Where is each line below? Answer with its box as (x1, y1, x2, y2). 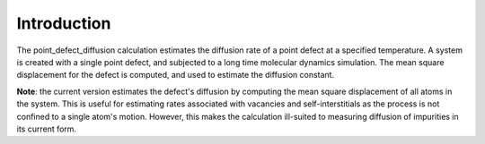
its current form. (16, 123, 76, 134)
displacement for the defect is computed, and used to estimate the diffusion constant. (16, 70, 335, 80)
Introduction (16, 13, 111, 33)
